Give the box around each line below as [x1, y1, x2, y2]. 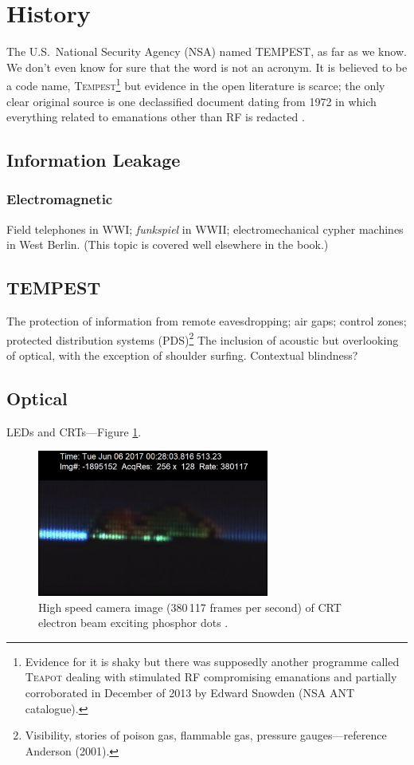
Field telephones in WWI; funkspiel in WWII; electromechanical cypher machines [6, 220, 404, 237]
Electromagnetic [6, 189, 113, 209]
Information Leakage [6, 148, 181, 172]
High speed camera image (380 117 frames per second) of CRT [38, 598, 342, 615]
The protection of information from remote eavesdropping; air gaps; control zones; [6, 313, 407, 329]
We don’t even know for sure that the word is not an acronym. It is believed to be [6, 58, 408, 75]
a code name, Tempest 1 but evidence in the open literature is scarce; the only [6, 75, 385, 93]
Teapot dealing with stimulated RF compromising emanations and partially [25, 668, 397, 685]
